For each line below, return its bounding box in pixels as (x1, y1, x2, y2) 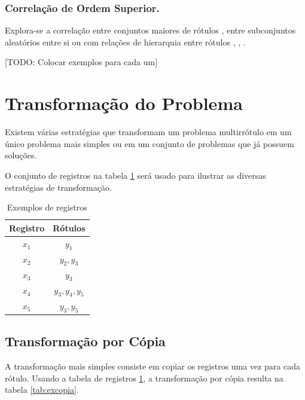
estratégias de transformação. (5, 181, 112, 193)
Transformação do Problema (5, 91, 243, 115)
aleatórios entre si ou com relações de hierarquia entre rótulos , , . (5, 35, 246, 48)
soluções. (5, 149, 37, 161)
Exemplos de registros (7, 201, 87, 213)
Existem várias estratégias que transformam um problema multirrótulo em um (5, 126, 292, 138)
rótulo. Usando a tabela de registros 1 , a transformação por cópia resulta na (5, 371, 283, 384)
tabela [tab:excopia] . (5, 383, 79, 396)
